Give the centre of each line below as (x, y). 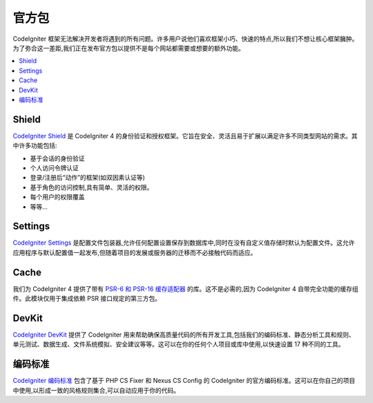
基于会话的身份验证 (57, 158)
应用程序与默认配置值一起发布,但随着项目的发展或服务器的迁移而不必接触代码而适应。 (135, 252)
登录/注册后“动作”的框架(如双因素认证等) (87, 178)
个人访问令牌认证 (54, 168)
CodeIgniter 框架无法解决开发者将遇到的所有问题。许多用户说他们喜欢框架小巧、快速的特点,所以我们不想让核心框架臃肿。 (185, 39)
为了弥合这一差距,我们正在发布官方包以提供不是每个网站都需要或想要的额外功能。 (129, 48)
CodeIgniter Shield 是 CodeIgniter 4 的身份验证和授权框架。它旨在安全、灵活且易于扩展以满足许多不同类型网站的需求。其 (185, 135)
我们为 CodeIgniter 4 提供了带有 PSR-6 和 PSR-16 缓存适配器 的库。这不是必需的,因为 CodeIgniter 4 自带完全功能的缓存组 (185, 289)
